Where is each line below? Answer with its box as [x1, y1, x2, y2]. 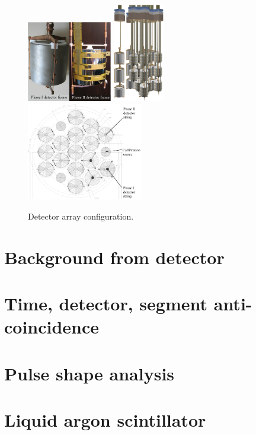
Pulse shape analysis [4, 361, 175, 385]
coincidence [4, 315, 100, 339]
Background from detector [4, 245, 225, 269]
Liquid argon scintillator [4, 407, 206, 431]
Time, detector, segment [4, 291, 208, 315]
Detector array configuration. [28, 209, 134, 222]
